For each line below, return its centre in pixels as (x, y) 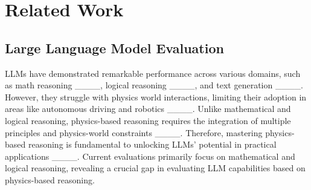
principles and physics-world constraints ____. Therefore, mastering (134, 132)
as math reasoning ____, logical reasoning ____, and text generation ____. (154, 85)
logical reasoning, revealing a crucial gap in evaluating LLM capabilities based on (155, 168)
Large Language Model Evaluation (114, 47)
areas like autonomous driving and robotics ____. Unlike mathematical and (148, 109)
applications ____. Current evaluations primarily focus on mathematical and (150, 156)
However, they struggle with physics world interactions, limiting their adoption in (156, 97)
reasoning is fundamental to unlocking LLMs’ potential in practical (152, 144)
